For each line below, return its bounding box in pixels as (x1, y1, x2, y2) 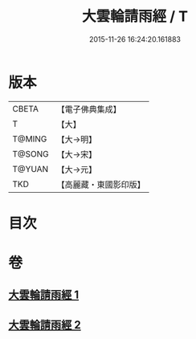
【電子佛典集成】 (56, 104, 122, 115)
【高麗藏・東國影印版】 (56, 178, 146, 190)
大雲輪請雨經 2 (8, 318, 82, 332)
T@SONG (12, 148, 50, 159)
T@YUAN (12, 163, 49, 174)
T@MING (12, 133, 47, 145)
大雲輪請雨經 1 (8, 288, 80, 302)
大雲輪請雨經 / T (81, 7, 189, 26)
